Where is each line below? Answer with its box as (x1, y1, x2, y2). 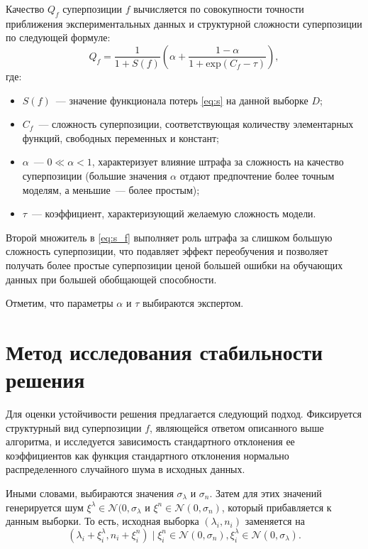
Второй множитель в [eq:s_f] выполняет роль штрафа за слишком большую (6, 229, 333, 244)
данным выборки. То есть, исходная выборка (6, 513, 199, 528)
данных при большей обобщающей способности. (6, 271, 217, 286)
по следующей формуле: (6, 30, 111, 45)
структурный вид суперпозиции (6, 420, 142, 435)
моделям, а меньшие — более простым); (22, 182, 200, 197)
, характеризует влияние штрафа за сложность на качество (91, 154, 344, 169)
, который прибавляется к (221, 499, 332, 514)
